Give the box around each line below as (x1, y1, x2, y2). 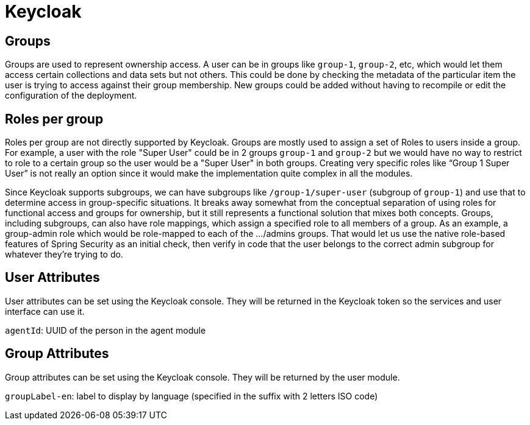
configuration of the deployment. (5, 90, 137, 101)
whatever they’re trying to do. (5, 249, 123, 260)
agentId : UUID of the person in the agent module (5, 325, 206, 335)
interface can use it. (5, 306, 85, 317)
